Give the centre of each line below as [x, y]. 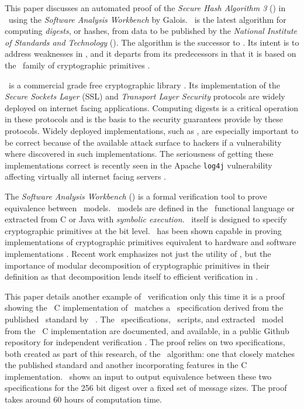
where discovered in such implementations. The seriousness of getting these [139, 154]
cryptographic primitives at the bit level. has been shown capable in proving [143, 230]
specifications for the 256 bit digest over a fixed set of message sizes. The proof [146, 388]
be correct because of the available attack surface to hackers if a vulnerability [143, 142]
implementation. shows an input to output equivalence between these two [138, 376]
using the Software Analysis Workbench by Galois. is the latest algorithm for [147, 19]
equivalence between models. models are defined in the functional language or [150, 207]
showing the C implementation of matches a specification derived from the [144, 307]
